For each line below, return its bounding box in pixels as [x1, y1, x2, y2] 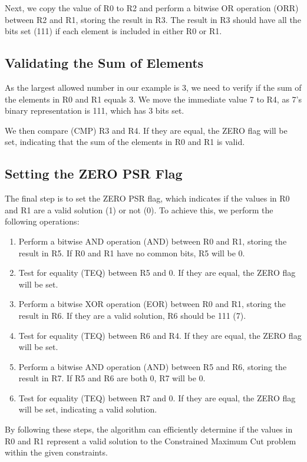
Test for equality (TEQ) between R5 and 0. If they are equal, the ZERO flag [18, 266, 296, 279]
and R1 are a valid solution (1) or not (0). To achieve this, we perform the [5, 203, 273, 216]
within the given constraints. [5, 446, 108, 458]
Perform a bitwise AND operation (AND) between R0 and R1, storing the [18, 235, 287, 247]
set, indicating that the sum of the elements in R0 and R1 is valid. [5, 136, 245, 148]
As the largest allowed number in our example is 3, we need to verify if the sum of [5, 81, 302, 93]
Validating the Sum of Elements [5, 54, 204, 72]
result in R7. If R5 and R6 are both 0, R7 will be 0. [18, 372, 206, 384]
